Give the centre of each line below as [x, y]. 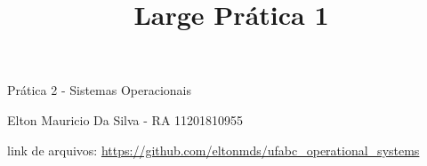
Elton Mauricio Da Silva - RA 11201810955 [125, 119]
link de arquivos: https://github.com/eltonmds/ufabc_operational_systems [213, 150]
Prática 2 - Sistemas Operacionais [99, 90]
